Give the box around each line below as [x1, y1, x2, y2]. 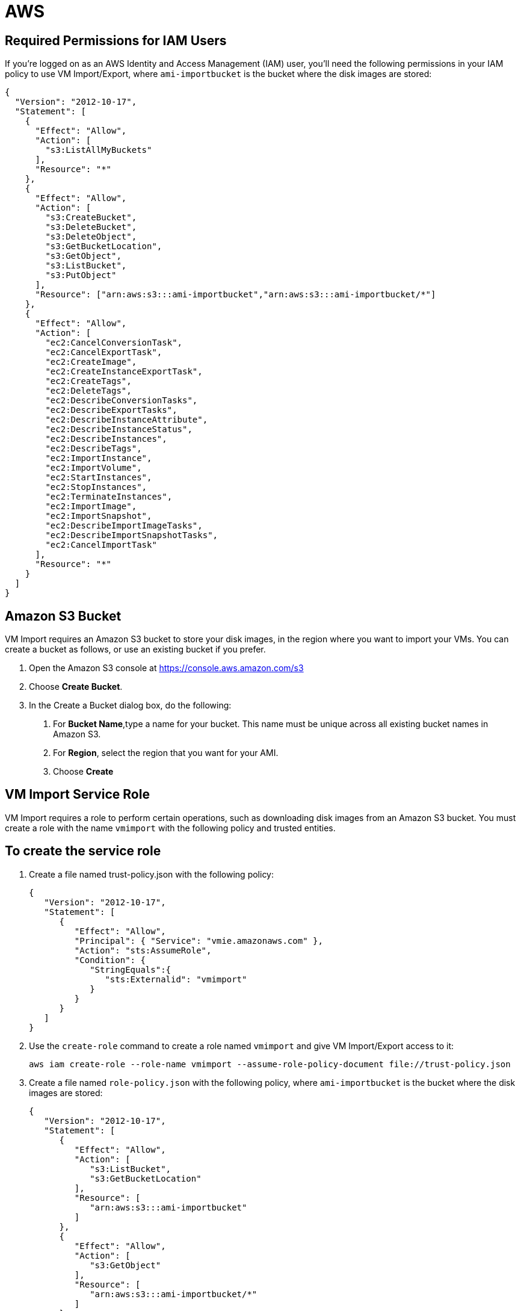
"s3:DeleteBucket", [45, 222, 137, 232]
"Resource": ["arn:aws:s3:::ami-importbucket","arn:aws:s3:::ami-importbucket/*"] [35, 290, 436, 300]
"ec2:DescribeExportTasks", [45, 405, 177, 415]
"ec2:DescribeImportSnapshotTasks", [45, 530, 218, 541]
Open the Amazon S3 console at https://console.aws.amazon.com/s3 [29, 663, 304, 674]
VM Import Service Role [5, 787, 150, 802]
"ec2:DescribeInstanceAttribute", [45, 415, 208, 425]
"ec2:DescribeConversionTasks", [45, 395, 198, 406]
